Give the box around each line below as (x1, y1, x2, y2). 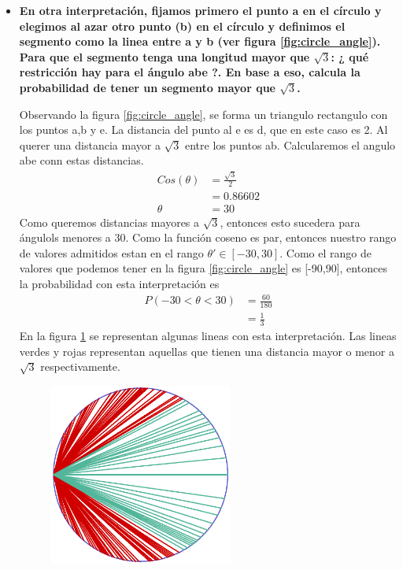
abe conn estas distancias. (19, 152, 144, 168)
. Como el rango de (279, 244, 372, 261)
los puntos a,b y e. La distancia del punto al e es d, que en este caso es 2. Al (19, 121, 388, 138)
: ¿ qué (331, 48, 369, 65)
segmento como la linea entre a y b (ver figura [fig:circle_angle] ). (19, 33, 381, 50)
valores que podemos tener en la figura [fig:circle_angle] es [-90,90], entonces (19, 260, 387, 276)
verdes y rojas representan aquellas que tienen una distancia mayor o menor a (19, 342, 395, 359)
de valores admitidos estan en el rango (19, 244, 204, 261)
